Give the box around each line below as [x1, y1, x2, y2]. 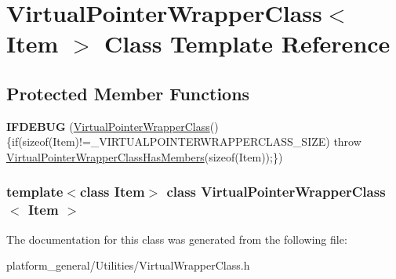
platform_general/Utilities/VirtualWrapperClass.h [6, 257, 250, 274]
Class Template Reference [104, 27, 391, 60]
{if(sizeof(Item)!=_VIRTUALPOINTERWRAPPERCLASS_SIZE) [6, 133, 330, 150]
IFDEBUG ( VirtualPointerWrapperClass [6, 118, 210, 134]
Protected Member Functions [6, 81, 250, 105]
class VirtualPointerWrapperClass [166, 182, 386, 201]
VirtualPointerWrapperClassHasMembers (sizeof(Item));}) [6, 148, 283, 165]
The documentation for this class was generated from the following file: [6, 230, 347, 247]
